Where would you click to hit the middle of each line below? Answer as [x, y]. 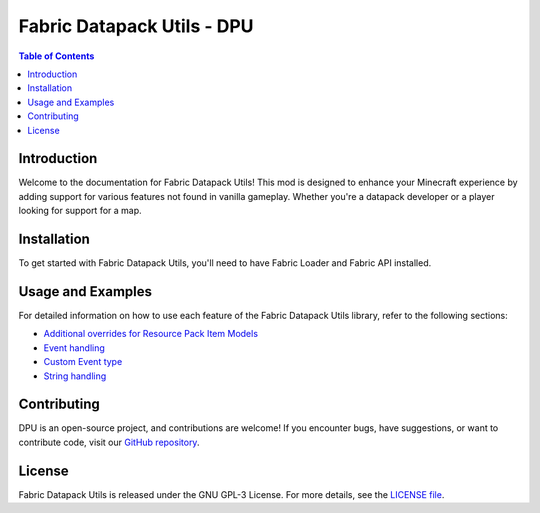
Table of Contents [56, 56]
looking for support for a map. [80, 211]
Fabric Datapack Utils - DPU [136, 26]
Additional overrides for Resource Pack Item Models [151, 334]
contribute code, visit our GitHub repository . [109, 442]
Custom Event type [83, 362]
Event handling [74, 347]
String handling [75, 376]
